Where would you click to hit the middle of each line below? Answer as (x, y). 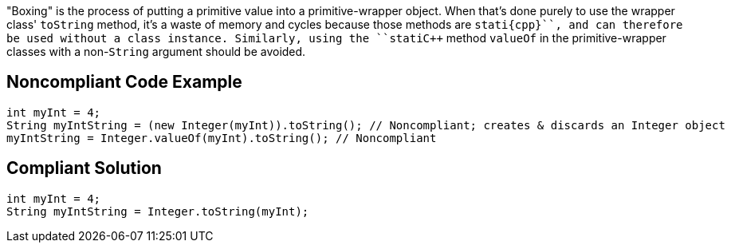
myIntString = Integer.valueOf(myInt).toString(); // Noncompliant (222, 138)
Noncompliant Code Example (124, 82)
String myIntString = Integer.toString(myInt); (158, 211)
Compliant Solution (84, 168)
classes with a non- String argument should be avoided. (156, 51)
